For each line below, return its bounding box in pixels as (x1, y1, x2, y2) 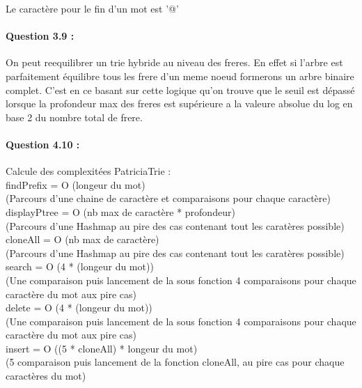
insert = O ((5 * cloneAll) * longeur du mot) (6, 341, 198, 355)
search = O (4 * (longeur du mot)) (6, 259, 154, 274)
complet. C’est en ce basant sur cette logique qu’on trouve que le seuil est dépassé (6, 82, 355, 97)
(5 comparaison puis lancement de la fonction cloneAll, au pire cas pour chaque (6, 355, 345, 369)
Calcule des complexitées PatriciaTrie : (6, 164, 171, 178)
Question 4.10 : (6, 137, 80, 151)
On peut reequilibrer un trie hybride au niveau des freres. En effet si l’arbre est (6, 55, 343, 70)
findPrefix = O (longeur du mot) (6, 177, 145, 192)
